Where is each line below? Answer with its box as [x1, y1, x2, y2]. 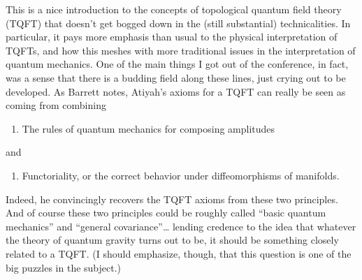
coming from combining [6, 98, 106, 112]
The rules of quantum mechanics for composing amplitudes [22, 121, 275, 135]
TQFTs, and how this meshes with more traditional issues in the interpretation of [6, 43, 356, 57]
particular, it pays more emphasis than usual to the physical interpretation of [6, 29, 338, 44]
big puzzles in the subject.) [6, 260, 122, 274]
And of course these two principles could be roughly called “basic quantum [6, 205, 326, 220]
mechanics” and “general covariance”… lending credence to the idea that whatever [6, 219, 356, 233]
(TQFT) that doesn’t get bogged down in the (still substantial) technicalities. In [6, 15, 351, 30]
